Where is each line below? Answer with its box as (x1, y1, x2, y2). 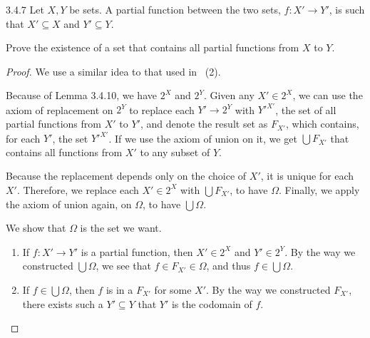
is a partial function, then (81, 244, 193, 259)
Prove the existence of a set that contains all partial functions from (6, 40, 299, 55)
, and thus (206, 258, 251, 273)
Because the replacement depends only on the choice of (6, 168, 247, 183)
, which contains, (285, 116, 359, 131)
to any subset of (140, 144, 210, 159)
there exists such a (22, 296, 103, 311)
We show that (6, 220, 66, 235)
